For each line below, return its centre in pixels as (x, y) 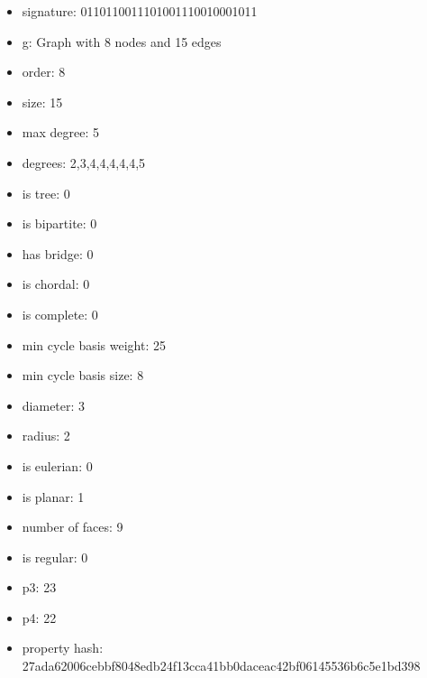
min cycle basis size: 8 (83, 375)
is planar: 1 (53, 496)
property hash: (63, 648)
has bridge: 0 (58, 253)
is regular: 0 (55, 557)
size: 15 (42, 102)
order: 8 (44, 72)
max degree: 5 (60, 132)
